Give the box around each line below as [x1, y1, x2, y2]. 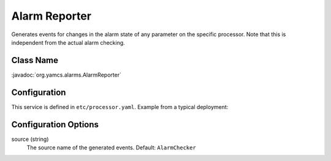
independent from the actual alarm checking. [11, 39, 125, 46]
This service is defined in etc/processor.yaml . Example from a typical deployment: [11, 103, 229, 110]
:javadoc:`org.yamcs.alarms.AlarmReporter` [11, 71, 122, 78]
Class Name [11, 55, 58, 66]
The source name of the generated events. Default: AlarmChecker [26, 144, 196, 151]
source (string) [11, 135, 49, 143]
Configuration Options [11, 119, 99, 130]
